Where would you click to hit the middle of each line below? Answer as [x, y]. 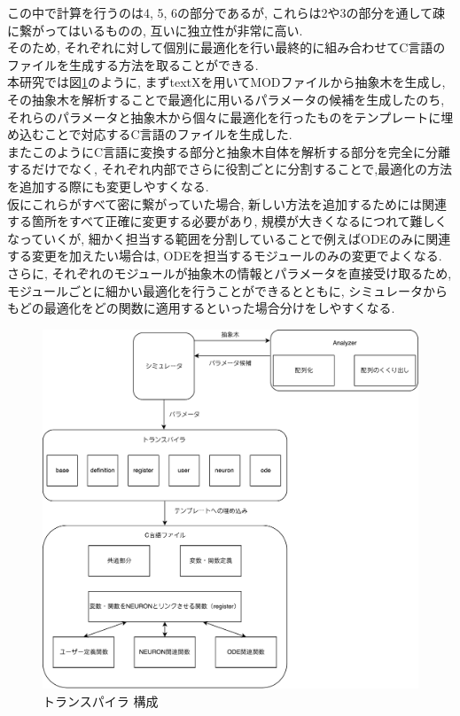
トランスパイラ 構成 [101, 700]
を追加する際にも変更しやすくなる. [108, 186]
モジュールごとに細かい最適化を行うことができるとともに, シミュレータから [228, 290]
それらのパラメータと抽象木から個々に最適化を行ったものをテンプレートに [224, 117]
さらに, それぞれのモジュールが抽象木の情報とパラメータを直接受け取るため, [230, 272]
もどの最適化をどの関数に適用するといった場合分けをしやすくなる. [201, 308]
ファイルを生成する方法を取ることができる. [133, 64]
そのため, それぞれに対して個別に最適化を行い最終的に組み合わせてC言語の [226, 47]
